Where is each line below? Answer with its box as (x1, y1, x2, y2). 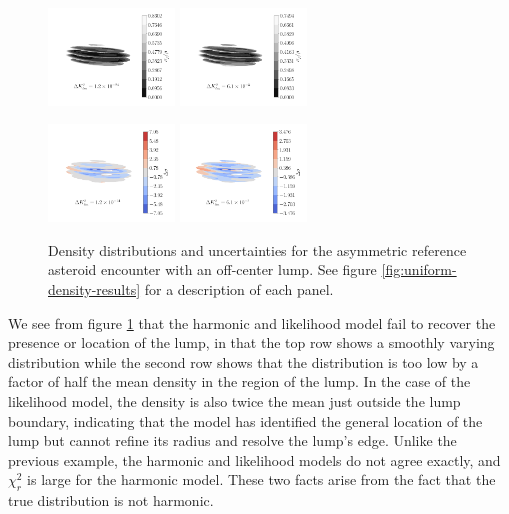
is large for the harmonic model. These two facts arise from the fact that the (27, 469, 496, 490)
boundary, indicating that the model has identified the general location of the (8, 410, 483, 431)
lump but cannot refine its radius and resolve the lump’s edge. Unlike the (8, 430, 457, 451)
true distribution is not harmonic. (8, 490, 214, 511)
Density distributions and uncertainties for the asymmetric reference (48, 239, 467, 260)
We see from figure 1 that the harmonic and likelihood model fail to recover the (8, 312, 496, 333)
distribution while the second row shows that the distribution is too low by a (8, 351, 479, 372)
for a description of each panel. (144, 279, 334, 300)
